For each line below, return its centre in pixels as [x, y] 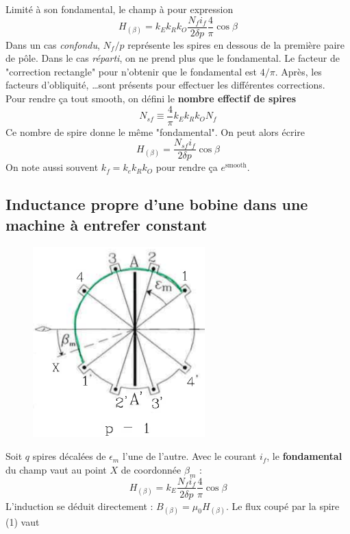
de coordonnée [151, 469]
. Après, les [298, 71]
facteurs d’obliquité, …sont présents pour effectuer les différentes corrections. [165, 85]
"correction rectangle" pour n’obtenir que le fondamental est [131, 71]
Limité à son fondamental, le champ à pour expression [120, 9]
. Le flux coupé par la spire [283, 506]
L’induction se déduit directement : [79, 506]
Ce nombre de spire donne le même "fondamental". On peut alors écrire [155, 131]
